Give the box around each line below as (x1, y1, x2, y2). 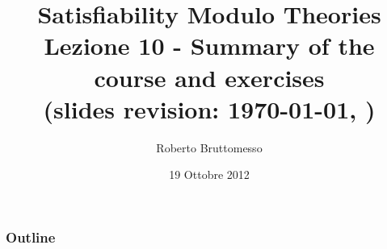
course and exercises (94, 60, 325, 93)
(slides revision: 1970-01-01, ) (43, 92, 376, 125)
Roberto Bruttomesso (156, 139, 263, 156)
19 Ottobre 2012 (169, 166, 250, 183)
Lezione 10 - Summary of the (44, 29, 375, 62)
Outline (6, 226, 56, 247)
